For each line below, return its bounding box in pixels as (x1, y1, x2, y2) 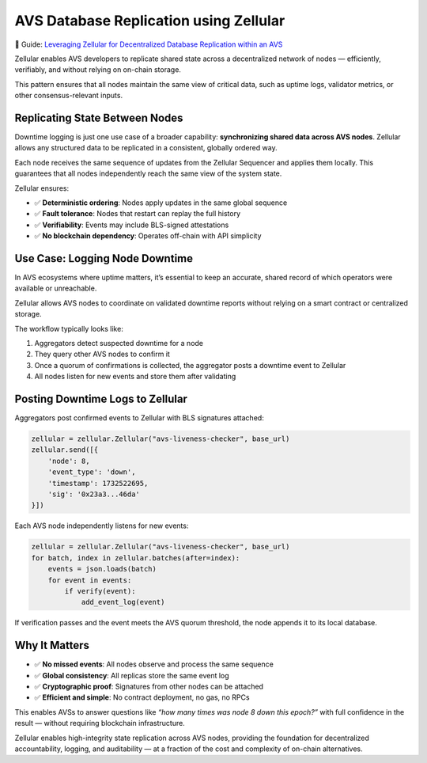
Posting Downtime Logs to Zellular (14, 392, 187, 405)
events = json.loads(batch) (47, 564, 157, 574)
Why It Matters (14, 639, 90, 652)
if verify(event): (64, 586, 136, 595)
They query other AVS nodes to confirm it (34, 349, 170, 359)
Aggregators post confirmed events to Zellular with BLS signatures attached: (14, 413, 264, 423)
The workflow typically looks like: (14, 324, 124, 333)
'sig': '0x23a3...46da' (47, 490, 140, 499)
